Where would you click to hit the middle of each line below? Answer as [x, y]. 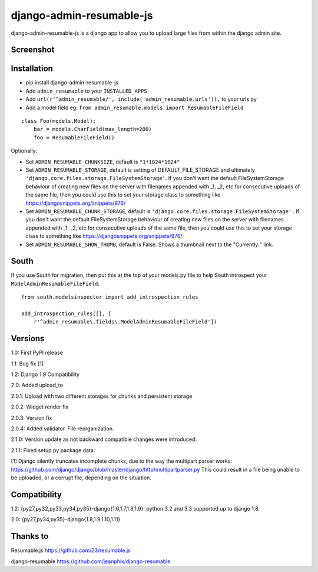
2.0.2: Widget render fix [40, 407]
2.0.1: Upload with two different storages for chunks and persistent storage [102, 396]
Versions [28, 339]
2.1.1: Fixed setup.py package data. [53, 450]
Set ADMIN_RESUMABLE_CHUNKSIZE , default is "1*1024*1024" [103, 162]
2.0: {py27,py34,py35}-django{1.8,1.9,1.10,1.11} [66, 519]
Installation [32, 69]
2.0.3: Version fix [32, 418]
